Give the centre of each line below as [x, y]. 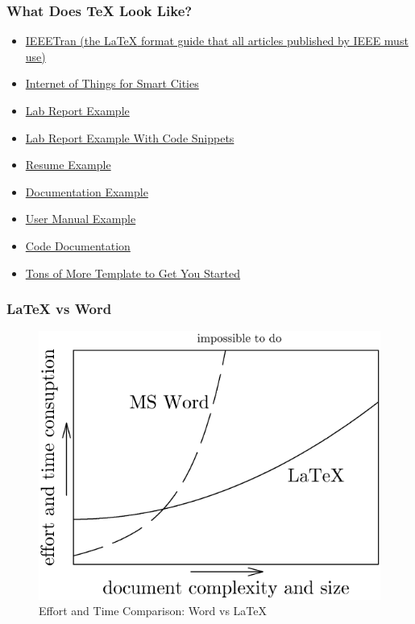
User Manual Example [81, 219]
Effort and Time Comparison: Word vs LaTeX [153, 611]
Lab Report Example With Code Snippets [130, 137]
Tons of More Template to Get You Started [133, 273]
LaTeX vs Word [59, 309]
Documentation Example [87, 191]
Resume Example [68, 165]
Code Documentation [78, 245]
